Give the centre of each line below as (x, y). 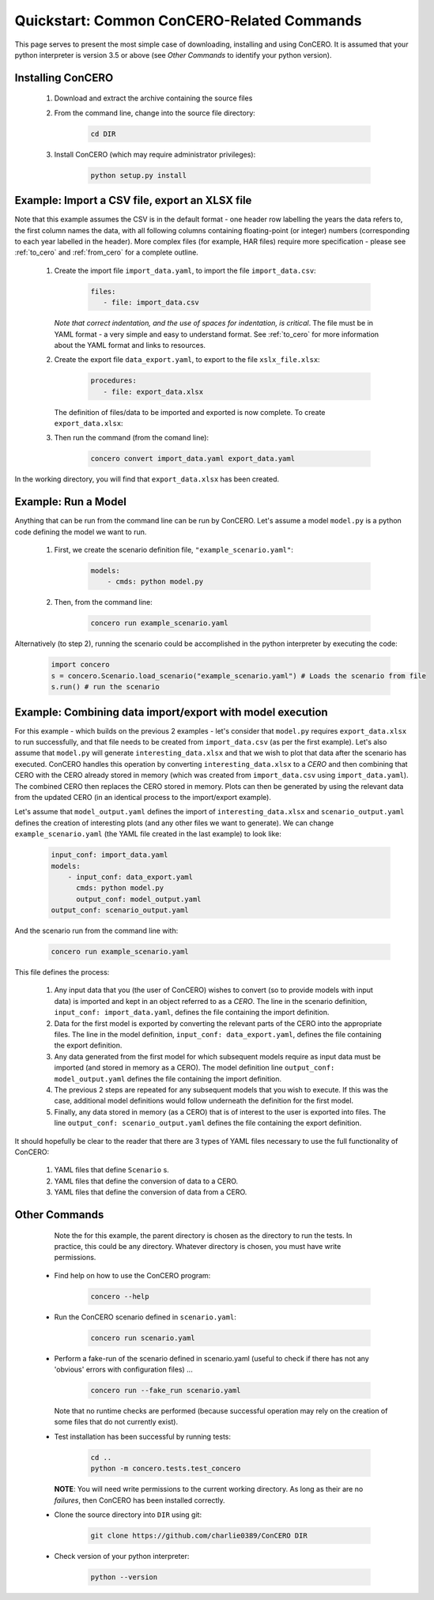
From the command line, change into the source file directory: (155, 113)
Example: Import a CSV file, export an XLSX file (133, 200)
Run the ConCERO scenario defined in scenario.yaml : (145, 1317)
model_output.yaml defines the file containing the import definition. (168, 1078)
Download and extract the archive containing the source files (153, 98)
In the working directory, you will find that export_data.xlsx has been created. (147, 479)
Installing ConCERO (64, 78)
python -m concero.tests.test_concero (166, 1469)
